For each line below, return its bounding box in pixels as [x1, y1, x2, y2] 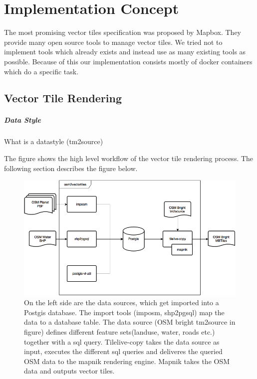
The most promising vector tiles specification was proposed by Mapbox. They [4, 27, 242, 37]
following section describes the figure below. [4, 163, 138, 173]
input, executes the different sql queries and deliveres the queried [24, 346, 223, 357]
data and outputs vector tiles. [24, 366, 115, 376]
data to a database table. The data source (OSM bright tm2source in [24, 317, 236, 327]
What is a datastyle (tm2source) [4, 136, 103, 147]
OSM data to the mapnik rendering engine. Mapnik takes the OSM [24, 356, 230, 366]
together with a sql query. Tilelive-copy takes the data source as [24, 336, 220, 347]
